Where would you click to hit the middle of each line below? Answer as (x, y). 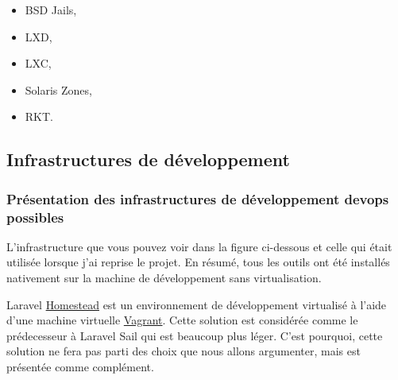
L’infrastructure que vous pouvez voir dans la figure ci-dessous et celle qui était (199, 246)
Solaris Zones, (58, 89)
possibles (35, 217)
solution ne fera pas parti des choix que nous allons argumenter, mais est (184, 351)
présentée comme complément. (80, 367)
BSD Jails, (51, 10)
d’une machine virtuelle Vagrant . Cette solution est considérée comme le (182, 320)
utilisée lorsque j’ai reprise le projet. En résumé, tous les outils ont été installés (198, 262)
